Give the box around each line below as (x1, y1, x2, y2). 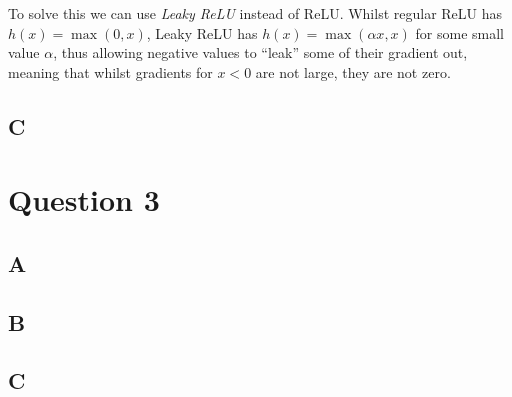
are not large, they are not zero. (255, 61, 451, 82)
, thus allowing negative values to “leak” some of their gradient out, (53, 42, 468, 63)
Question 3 (8, 179, 160, 220)
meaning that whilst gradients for (8, 61, 213, 82)
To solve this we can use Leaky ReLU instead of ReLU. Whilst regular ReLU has (8, 3, 503, 23)
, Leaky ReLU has (146, 22, 258, 43)
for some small (415, 22, 504, 43)
